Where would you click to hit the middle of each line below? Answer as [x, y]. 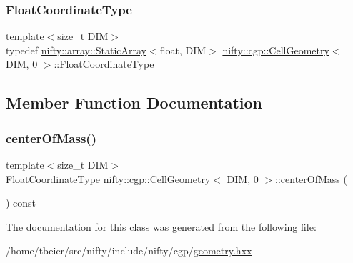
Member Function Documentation [134, 103]
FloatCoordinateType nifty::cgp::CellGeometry [108, 178]
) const [21, 203]
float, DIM [183, 50]
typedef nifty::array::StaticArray [76, 50]
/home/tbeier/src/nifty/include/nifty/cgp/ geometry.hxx [129, 250]
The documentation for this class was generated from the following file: [161, 226]
